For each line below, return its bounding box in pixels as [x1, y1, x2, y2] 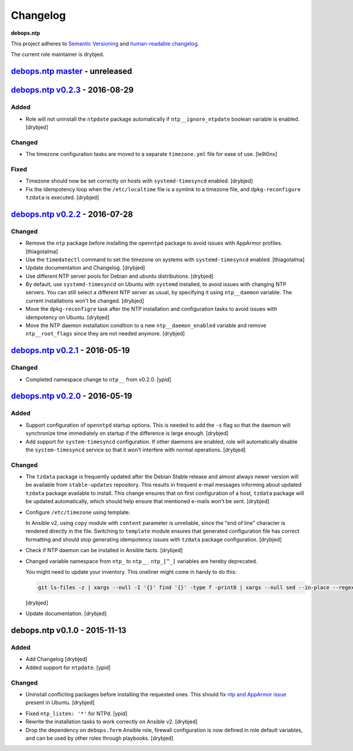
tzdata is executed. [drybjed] [25, 194, 99, 201]
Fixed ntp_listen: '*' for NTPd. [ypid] [25, 710, 128, 717]
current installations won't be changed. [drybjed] [25, 297, 144, 304]
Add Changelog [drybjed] [25, 656, 88, 663]
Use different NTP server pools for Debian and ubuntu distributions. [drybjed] [25, 273, 214, 280]
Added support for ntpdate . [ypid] [25, 664, 111, 671]
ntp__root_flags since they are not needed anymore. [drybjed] [25, 330, 185, 337]
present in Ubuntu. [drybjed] [25, 699, 95, 706]
